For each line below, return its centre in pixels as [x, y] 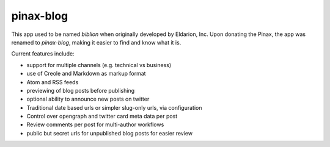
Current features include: [43, 54]
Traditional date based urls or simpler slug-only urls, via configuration [114, 107]
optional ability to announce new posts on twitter [88, 99]
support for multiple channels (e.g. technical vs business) [99, 65]
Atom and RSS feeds [53, 82]
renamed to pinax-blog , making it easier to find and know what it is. [96, 42]
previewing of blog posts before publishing [80, 90]
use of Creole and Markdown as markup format [86, 74]
